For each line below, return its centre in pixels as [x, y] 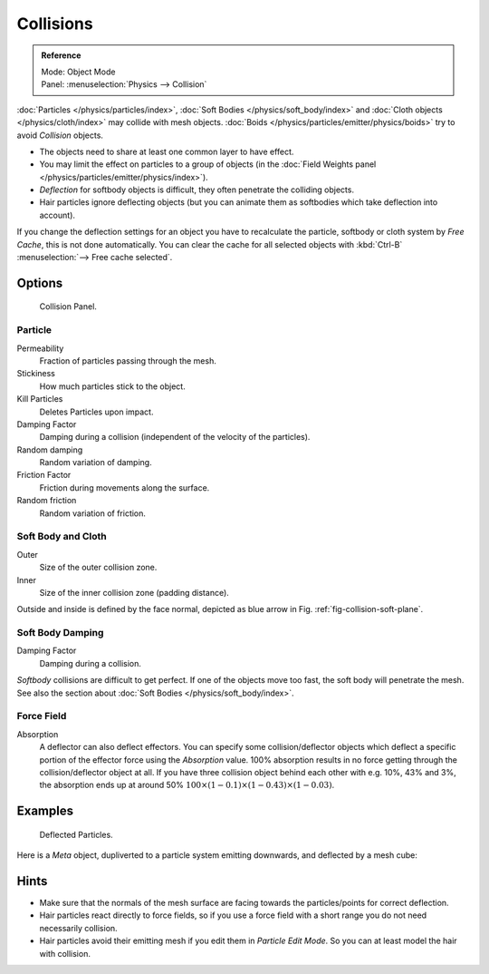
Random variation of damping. [96, 463]
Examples [45, 811]
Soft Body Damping [60, 633]
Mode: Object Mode [78, 72]
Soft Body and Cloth [62, 537]
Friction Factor [44, 475]
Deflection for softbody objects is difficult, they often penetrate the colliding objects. [197, 190]
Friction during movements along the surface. [125, 487]
